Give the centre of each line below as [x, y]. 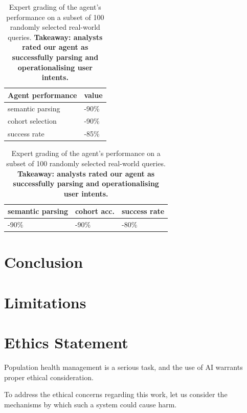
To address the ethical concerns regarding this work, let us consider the [116, 394]
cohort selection [32, 121]
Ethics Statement [66, 342]
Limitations [45, 302]
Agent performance [42, 95]
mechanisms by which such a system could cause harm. [91, 404]
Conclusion [44, 262]
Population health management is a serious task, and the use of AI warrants [123, 367]
